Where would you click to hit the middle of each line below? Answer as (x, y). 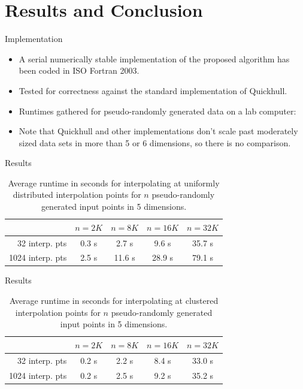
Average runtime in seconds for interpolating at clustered (114, 301)
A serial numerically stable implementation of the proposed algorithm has (154, 58)
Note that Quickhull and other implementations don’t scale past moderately (158, 131)
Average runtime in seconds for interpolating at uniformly (114, 183)
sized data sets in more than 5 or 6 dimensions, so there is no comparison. (155, 142)
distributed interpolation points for (77, 194)
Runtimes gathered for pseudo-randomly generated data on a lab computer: (157, 111)
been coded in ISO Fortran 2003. (79, 70)
